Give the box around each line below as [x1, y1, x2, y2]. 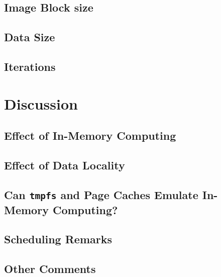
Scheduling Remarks [4, 231, 113, 247]
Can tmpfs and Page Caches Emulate [4, 187, 198, 202]
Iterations [4, 58, 56, 74]
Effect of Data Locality [4, 157, 125, 172]
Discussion [4, 93, 78, 114]
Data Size [4, 29, 55, 45]
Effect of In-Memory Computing [4, 128, 176, 143]
